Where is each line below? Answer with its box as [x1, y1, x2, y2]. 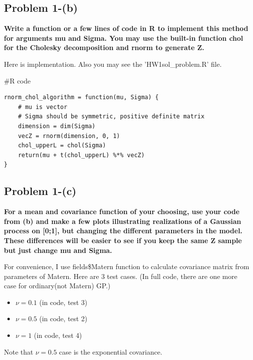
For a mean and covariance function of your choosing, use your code [4, 206, 240, 217]
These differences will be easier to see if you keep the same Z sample [4, 235, 242, 245]
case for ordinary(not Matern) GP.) [4, 280, 111, 291]
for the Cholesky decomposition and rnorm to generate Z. [4, 42, 204, 53]
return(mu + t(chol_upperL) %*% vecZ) [18, 151, 145, 159]
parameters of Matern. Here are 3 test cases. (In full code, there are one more [4, 271, 237, 281]
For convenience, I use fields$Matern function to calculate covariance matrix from [4, 261, 250, 272]
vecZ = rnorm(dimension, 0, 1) [18, 132, 120, 139]
